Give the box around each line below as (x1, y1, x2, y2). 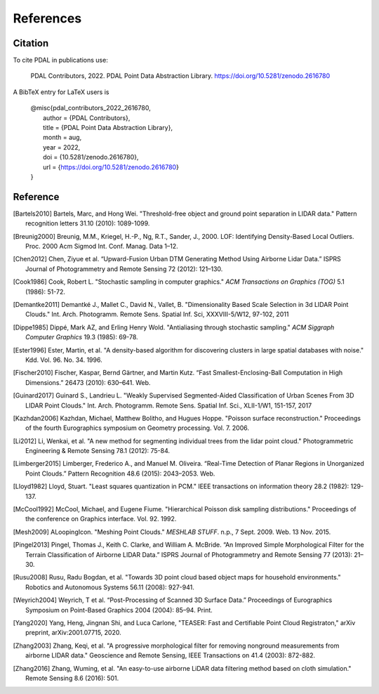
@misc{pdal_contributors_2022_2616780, (30, 104, 151, 112)
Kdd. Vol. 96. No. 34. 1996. (25, 355, 102, 364)
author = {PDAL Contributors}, (43, 113, 131, 122)
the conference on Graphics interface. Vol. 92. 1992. (25, 515, 177, 523)
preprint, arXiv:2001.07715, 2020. (25, 629, 122, 637)
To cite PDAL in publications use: (13, 56, 108, 65)
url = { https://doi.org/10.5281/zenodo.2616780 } (43, 162, 179, 171)
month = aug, (43, 133, 82, 142)
